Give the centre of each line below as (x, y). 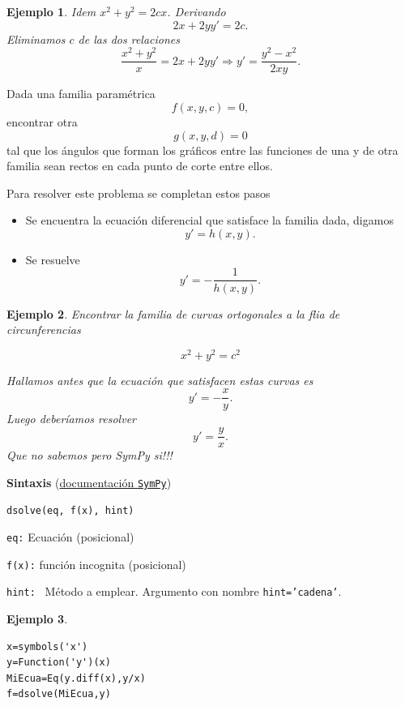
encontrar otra (42, 121)
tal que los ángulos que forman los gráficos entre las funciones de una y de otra (202, 150)
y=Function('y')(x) (59, 663)
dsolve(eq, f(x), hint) (70, 511)
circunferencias (44, 329)
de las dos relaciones (129, 39)
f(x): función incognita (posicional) (96, 564)
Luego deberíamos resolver (71, 419)
